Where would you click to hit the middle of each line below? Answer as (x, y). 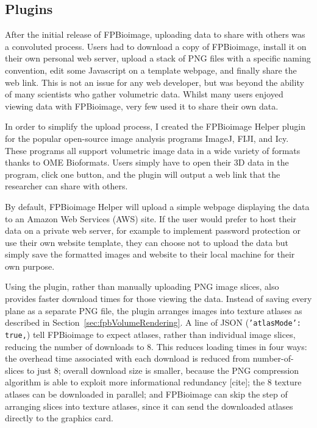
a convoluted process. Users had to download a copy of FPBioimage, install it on (156, 46)
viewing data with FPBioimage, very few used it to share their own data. (142, 106)
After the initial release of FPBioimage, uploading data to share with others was (155, 34)
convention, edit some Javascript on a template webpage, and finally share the (151, 70)
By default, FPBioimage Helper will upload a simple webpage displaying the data (157, 206)
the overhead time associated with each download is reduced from (128, 358)
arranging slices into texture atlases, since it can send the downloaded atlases (149, 406)
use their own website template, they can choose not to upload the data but (147, 242)
